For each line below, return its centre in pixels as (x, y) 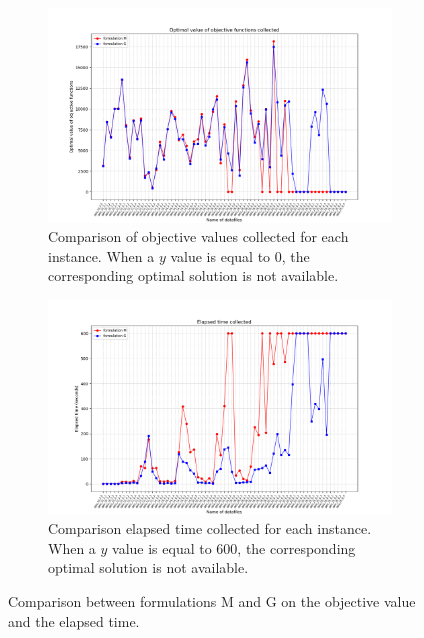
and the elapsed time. (74, 620)
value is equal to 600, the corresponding (234, 547)
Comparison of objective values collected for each (198, 236)
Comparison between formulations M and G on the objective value (212, 601)
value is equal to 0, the (240, 255)
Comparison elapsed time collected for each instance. (210, 528)
